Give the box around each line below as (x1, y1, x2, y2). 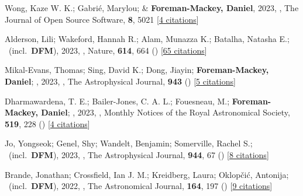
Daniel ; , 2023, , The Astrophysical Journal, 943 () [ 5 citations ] (5, 75, 236, 87)
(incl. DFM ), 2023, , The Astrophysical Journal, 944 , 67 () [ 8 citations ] (8, 148, 269, 160)
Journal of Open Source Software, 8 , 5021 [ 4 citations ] (5, 13, 199, 25)
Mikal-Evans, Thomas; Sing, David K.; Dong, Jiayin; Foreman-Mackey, (5, 64, 269, 76)
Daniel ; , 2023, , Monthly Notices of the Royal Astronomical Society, (41, 106, 290, 118)
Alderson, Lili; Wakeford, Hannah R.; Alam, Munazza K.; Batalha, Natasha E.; (5, 33, 290, 45)
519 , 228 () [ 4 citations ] (5, 117, 90, 129)
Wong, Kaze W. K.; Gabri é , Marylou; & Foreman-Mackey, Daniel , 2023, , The (5, 2, 299, 13)
